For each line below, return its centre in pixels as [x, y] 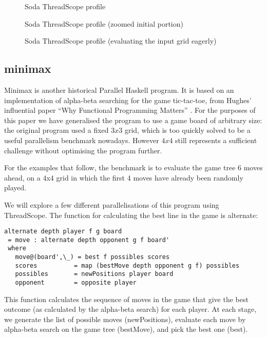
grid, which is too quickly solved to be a [187, 130]
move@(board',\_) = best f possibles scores [92, 257]
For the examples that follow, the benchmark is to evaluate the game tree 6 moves [133, 167]
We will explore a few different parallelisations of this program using [112, 204]
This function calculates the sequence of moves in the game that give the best [126, 299]
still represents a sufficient [216, 140]
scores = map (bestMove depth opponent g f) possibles [127, 265]
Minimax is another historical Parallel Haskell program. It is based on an [119, 90]
